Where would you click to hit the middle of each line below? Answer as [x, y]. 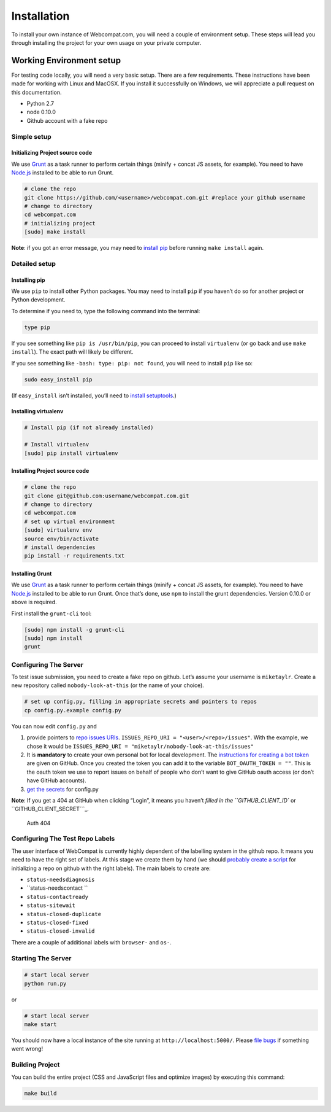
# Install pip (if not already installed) [89, 427]
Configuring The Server [48, 664]
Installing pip [28, 280]
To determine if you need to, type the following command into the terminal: [106, 311]
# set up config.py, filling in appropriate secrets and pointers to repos [141, 702]
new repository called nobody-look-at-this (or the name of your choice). [108, 685]
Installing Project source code [50, 471]
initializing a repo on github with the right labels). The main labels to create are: [111, 868]
